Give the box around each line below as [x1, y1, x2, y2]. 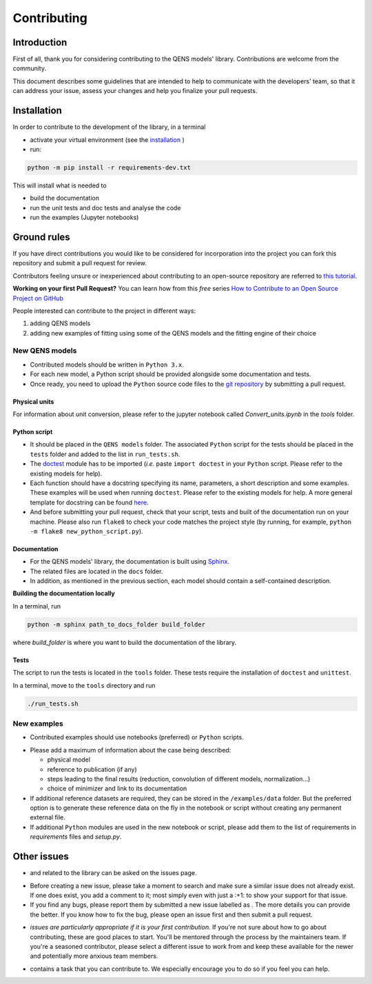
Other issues [12, 851, 69, 863]
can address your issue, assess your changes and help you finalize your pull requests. [12, 87, 258, 95]
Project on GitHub [12, 294, 63, 303]
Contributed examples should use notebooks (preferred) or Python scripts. [30, 733, 244, 741]
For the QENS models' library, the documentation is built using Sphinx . [30, 557, 230, 566]
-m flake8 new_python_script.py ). [30, 527, 144, 535]
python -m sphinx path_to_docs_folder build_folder [27, 620, 206, 628]
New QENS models [12, 346, 77, 356]
